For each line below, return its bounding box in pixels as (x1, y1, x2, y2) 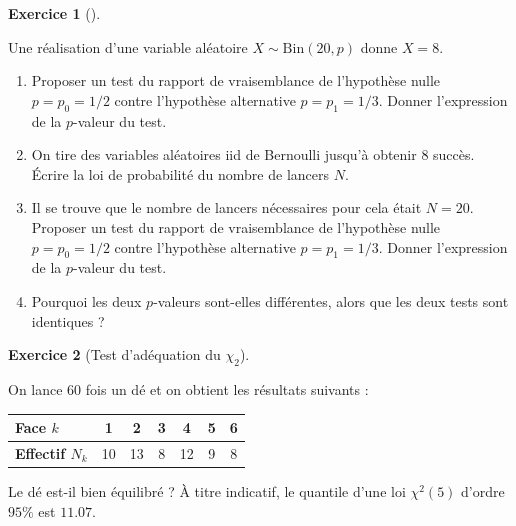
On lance (8, 378, 63, 399)
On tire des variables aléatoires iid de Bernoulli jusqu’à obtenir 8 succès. (31, 144, 475, 165)
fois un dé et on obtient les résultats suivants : (85, 378, 369, 399)
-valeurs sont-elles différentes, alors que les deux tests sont (153, 290, 509, 311)
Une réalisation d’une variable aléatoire (8, 36, 248, 57)
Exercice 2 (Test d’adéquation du (8, 344, 221, 365)
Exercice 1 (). (8, 3, 101, 23)
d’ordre (461, 480, 505, 501)
